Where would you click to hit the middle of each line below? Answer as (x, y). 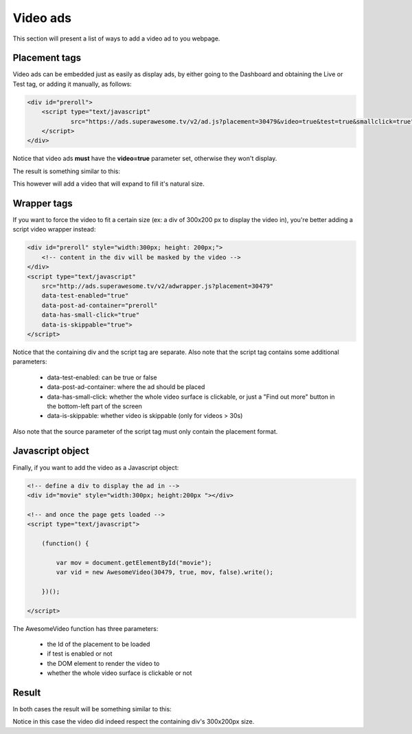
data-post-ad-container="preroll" (100, 305)
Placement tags (47, 58)
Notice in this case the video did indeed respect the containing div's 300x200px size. (134, 722)
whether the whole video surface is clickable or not (119, 673)
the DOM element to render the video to (103, 663)
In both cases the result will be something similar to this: (92, 709)
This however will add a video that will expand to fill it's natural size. (109, 184)
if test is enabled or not (80, 654)
